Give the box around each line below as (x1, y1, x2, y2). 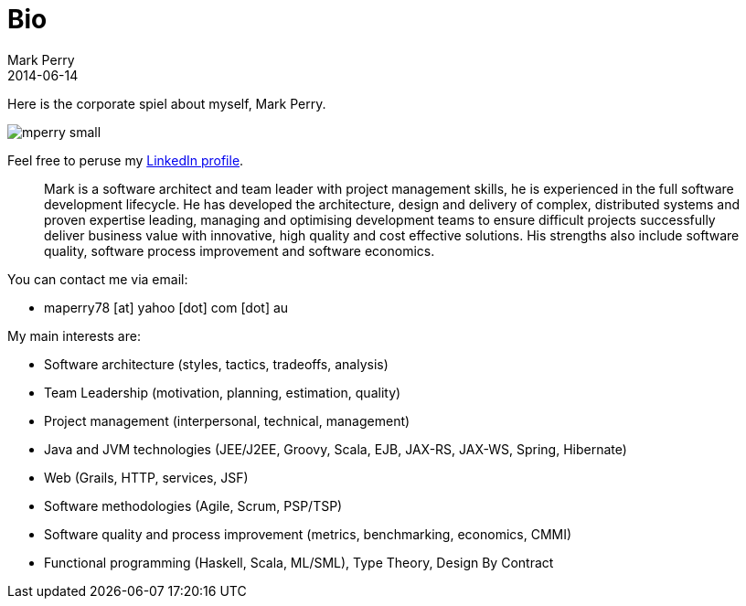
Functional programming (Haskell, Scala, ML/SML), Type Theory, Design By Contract (44, 554, 554, 570)
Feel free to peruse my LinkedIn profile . (7, 152, 244, 168)
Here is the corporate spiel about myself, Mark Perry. (7, 95, 326, 112)
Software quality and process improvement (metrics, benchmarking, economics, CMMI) (44, 526, 572, 542)
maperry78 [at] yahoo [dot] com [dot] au (44, 299, 289, 315)
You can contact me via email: (7, 271, 188, 287)
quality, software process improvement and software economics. (44, 242, 435, 259)
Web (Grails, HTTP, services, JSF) (44, 469, 249, 485)
